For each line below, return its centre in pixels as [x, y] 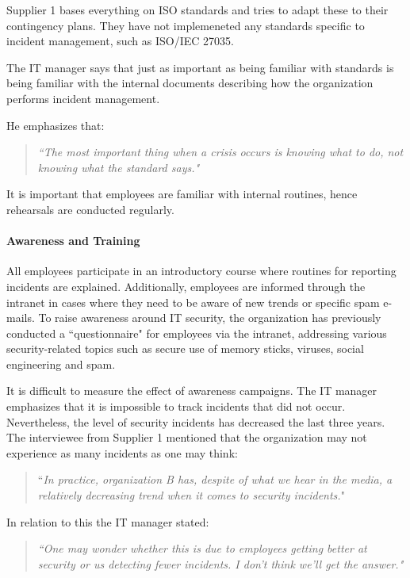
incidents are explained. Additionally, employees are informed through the [186, 286]
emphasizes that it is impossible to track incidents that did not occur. [176, 406]
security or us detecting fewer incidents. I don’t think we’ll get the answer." [220, 563]
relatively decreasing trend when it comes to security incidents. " [191, 495]
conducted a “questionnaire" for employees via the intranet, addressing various [197, 333]
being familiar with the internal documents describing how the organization [190, 83]
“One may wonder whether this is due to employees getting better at [202, 548]
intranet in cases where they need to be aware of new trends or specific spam [193, 302]
